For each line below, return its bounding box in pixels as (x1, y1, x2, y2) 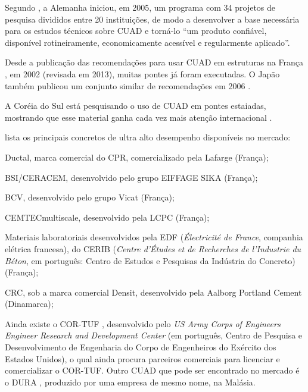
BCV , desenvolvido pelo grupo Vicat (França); (5, 191, 175, 203)
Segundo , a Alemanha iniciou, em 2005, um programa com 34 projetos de (5, 1, 276, 13)
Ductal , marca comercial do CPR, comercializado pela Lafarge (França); (5, 150, 269, 163)
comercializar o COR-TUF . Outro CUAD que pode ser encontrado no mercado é (5, 364, 300, 377)
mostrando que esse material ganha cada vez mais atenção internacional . (5, 111, 272, 123)
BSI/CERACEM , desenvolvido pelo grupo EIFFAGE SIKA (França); (5, 171, 258, 183)
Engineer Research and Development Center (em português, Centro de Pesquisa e (5, 329, 303, 341)
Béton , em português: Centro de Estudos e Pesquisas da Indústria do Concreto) (5, 254, 295, 266)
